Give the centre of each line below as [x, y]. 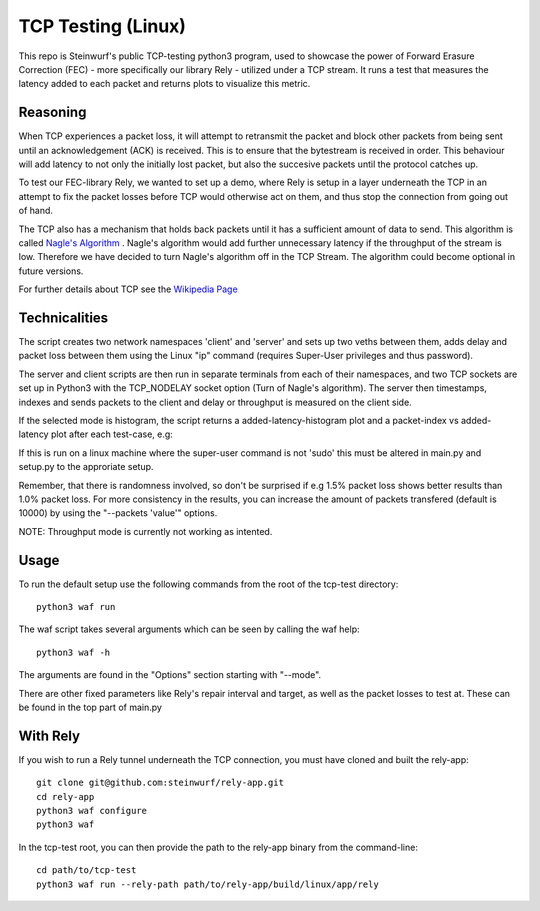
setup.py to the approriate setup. [86, 467]
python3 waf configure [92, 811]
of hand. [36, 211]
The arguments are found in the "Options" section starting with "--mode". [170, 675]
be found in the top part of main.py [90, 707]
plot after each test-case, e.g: [112, 434]
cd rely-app [65, 796]
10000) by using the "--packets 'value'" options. [118, 513]
